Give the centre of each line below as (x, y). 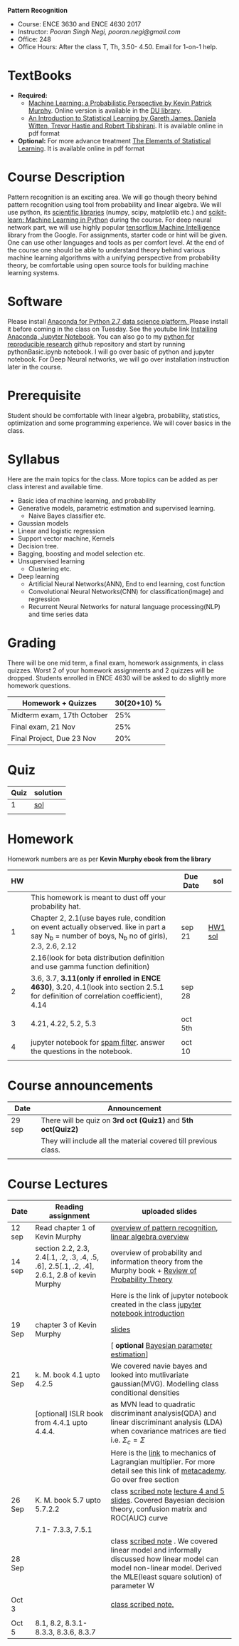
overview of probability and (156, 1252)
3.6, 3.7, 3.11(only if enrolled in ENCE (96, 978)
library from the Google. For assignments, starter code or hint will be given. (117, 235)
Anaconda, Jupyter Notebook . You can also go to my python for (101, 336)
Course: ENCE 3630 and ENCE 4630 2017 (79, 24)
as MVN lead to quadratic (153, 1404)
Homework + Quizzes (60, 703)
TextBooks (40, 76)
